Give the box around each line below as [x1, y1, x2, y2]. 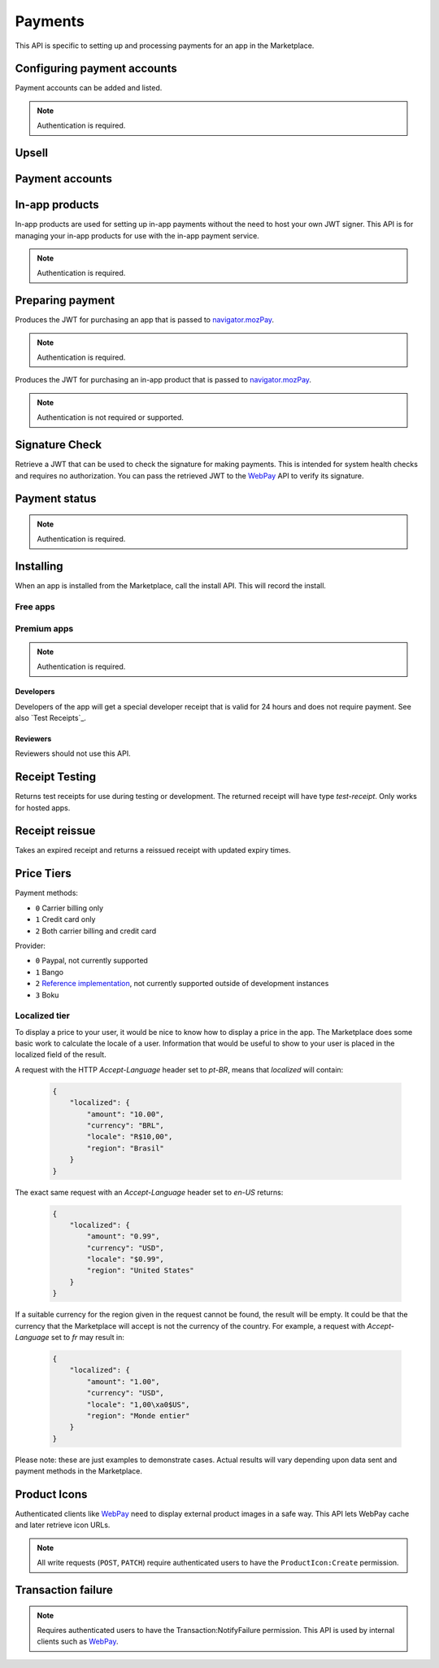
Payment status [15, 492, 97, 506]
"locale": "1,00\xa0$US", [86, 1399, 190, 1409]
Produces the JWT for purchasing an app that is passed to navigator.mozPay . [15, 315, 275, 325]
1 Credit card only [35, 915, 96, 924]
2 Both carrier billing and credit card [35, 926, 157, 936]
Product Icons [15, 1487, 88, 1501]
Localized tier [15, 1010, 71, 1021]
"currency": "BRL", [86, 1120, 164, 1130]
